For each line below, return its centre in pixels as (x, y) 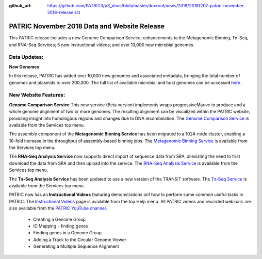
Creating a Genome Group (59, 219)
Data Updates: (26, 57)
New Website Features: (37, 95)
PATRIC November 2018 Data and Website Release (87, 26)
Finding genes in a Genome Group (67, 233)
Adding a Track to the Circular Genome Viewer (80, 240)
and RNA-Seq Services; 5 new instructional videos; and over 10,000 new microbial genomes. (102, 45)
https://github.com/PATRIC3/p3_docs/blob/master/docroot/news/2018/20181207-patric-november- (146, 6)
